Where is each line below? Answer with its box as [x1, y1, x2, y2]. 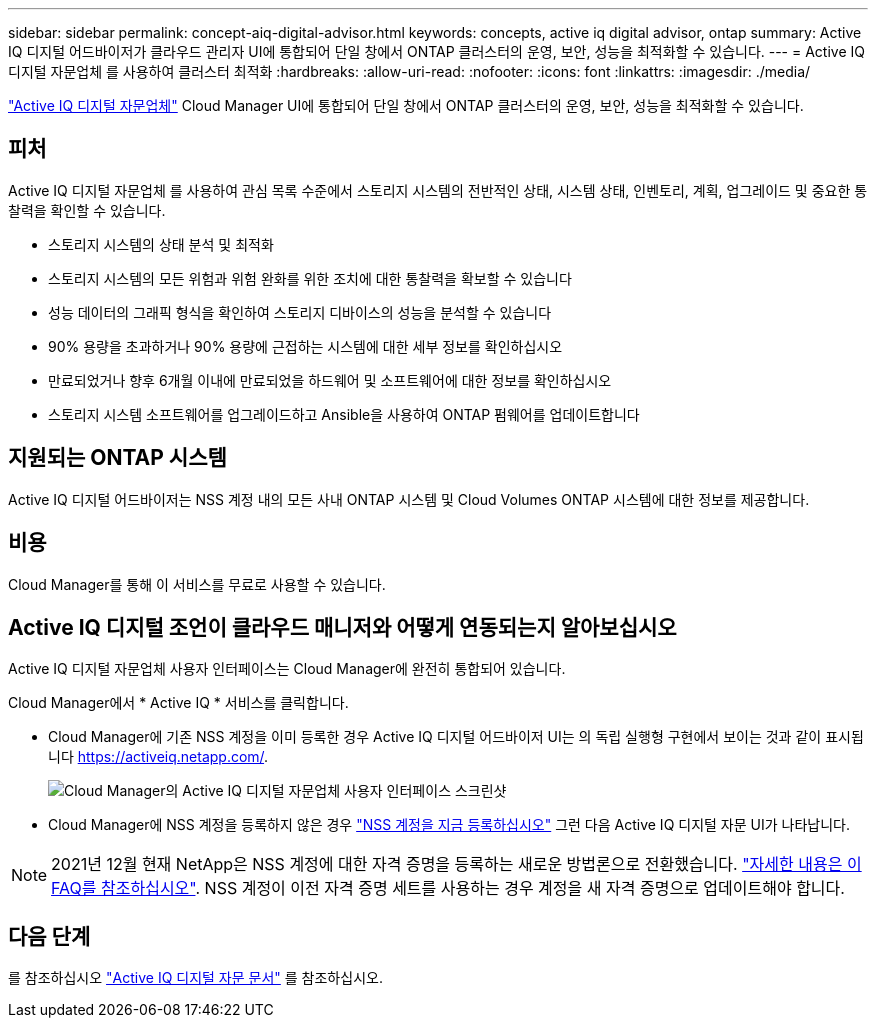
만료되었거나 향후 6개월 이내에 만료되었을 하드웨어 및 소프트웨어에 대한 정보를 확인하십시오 [48, 371, 612, 389]
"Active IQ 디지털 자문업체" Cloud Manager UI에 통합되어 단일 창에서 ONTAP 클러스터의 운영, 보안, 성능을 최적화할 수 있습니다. [8, 97, 804, 114]
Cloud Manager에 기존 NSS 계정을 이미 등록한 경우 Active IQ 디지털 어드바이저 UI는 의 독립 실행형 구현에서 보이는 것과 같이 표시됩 [48, 728, 864, 746]
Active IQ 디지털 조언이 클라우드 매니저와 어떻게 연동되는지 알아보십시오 [8, 614, 677, 640]
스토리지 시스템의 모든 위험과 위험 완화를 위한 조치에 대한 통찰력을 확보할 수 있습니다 [48, 269, 572, 287]
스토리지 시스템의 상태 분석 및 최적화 [48, 235, 274, 253]
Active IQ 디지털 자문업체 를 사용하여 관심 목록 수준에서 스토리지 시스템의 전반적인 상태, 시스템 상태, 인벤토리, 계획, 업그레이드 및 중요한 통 [8, 181, 868, 199]
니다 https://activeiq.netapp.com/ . [48, 748, 269, 766]
